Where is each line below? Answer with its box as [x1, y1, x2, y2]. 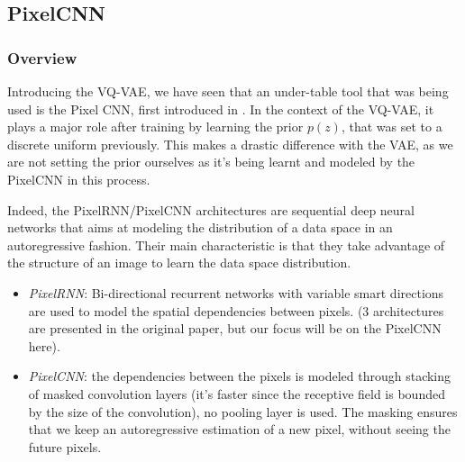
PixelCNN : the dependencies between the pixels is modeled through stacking [28, 367, 451, 385]
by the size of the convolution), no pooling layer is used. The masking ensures [28, 402, 458, 421]
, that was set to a [341, 117, 442, 136]
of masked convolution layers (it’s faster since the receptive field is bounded [28, 384, 445, 403]
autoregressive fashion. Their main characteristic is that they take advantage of [7, 235, 445, 254]
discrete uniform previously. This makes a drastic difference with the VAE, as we [7, 134, 453, 153]
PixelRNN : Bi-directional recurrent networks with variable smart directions [28, 283, 444, 302]
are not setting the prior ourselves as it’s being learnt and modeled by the [7, 152, 415, 171]
